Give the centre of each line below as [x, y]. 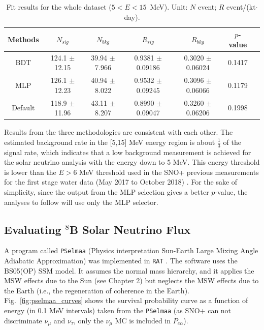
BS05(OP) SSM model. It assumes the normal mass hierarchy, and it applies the [129, 270]
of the [232, 142]
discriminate [23, 320]
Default [23, 108]
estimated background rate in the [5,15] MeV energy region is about [110, 142]
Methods [23, 39]
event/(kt [241, 7]
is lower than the [30, 172]
